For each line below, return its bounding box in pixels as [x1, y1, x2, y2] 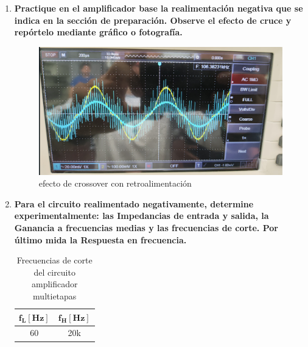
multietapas [33, 289, 77, 302]
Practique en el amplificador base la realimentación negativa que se [14, 2, 303, 14]
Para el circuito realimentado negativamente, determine [14, 197, 254, 210]
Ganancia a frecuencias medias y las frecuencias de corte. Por [14, 221, 278, 234]
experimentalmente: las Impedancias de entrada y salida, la [14, 209, 269, 222]
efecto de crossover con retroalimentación [38, 177, 192, 190]
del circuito [33, 265, 75, 278]
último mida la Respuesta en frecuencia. [14, 233, 187, 246]
